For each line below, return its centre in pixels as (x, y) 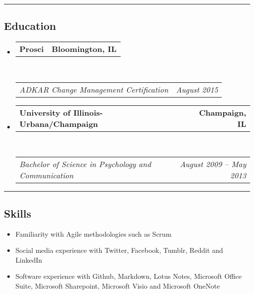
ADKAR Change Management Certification (94, 89)
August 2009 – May (213, 164)
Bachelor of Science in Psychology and (85, 164)
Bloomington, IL (84, 49)
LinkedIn (29, 259)
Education (30, 26)
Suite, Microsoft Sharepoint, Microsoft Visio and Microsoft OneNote (117, 285)
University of (45, 112)
